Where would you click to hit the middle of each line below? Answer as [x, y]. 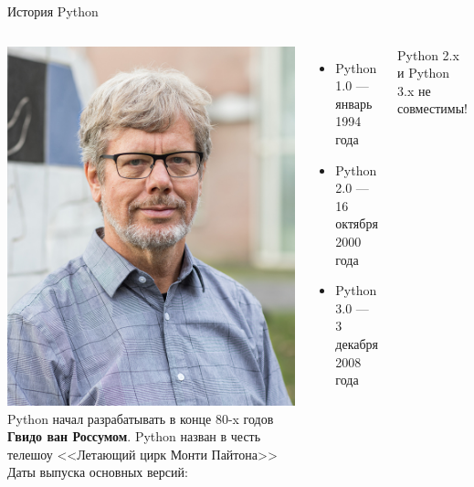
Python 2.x [428, 54]
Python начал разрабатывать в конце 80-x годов [141, 418]
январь [354, 103]
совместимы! [433, 108]
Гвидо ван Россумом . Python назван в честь [134, 436]
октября [357, 223]
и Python [424, 73]
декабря [357, 343]
